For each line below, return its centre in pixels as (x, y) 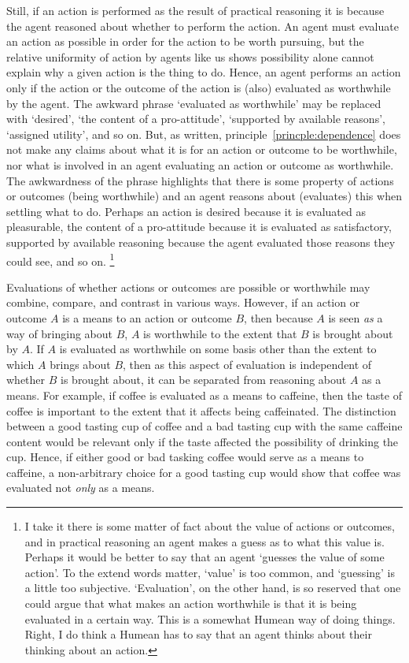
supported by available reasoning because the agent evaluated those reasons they (201, 242)
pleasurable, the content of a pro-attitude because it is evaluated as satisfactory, (199, 227)
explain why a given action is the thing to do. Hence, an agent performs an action (204, 72)
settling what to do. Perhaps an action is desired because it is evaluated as (186, 211)
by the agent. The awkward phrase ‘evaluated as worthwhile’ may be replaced (194, 103)
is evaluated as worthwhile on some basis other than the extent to (218, 349)
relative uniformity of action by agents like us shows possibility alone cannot (190, 56)
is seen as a (356, 317)
